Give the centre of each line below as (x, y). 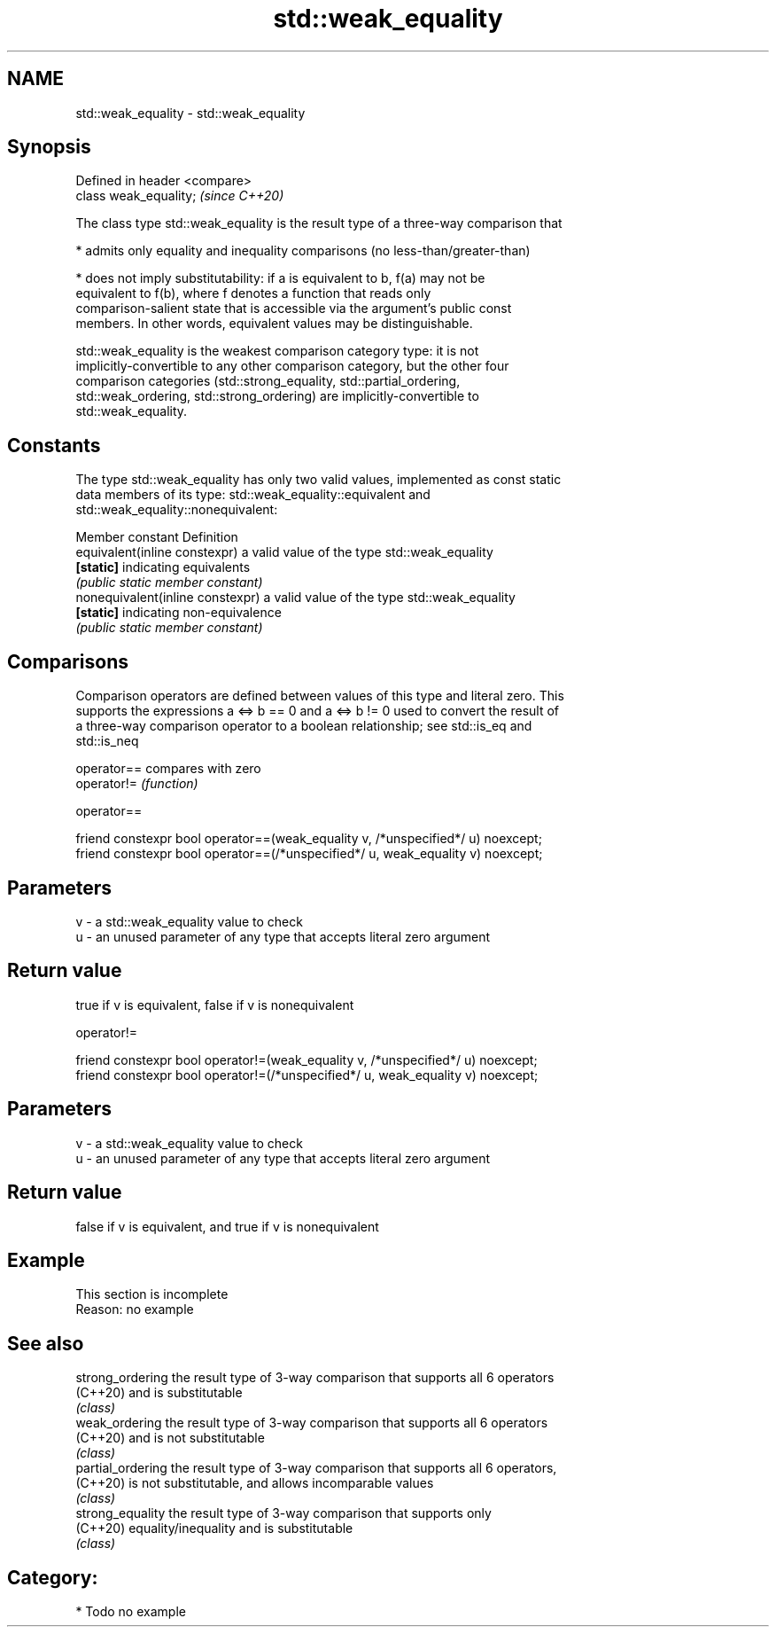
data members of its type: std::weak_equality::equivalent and (253, 495)
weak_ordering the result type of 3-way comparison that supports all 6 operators (312, 1423)
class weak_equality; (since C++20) (180, 196)
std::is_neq (107, 741)
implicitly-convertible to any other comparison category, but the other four (292, 366)
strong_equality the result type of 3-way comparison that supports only (283, 1513)
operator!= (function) (137, 784)
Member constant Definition (157, 537)
